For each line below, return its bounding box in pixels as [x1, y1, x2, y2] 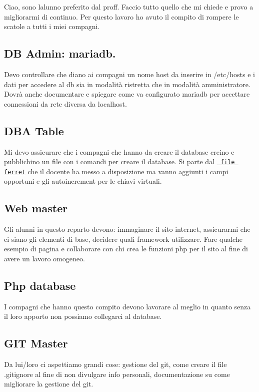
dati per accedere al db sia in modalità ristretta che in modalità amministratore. [4, 79, 250, 89]
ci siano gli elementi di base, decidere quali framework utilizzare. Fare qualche [4, 233, 242, 244]
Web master [4, 200, 68, 216]
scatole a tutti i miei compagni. [4, 21, 100, 32]
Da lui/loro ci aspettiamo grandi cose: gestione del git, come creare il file [4, 359, 227, 369]
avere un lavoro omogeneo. [4, 253, 85, 264]
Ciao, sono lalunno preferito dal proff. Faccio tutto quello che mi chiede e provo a [4, 2, 253, 12]
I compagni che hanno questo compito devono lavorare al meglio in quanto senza [4, 301, 251, 311]
